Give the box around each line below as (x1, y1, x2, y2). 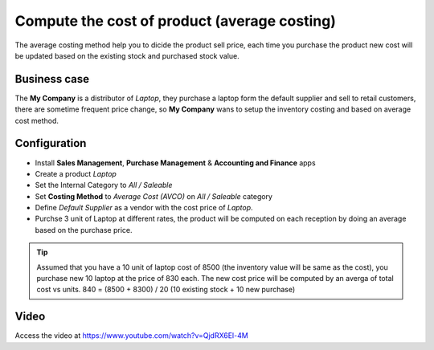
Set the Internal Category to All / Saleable (35, 181, 173, 190)
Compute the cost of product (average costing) (14, 12, 337, 30)
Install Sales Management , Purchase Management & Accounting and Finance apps (35, 157, 317, 168)
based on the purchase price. (35, 225, 133, 234)
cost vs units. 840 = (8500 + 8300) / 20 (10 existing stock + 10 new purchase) (36, 285, 296, 295)
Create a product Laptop (35, 169, 117, 178)
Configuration (14, 136, 87, 150)
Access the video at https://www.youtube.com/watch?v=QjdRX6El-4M (14, 331, 248, 340)
